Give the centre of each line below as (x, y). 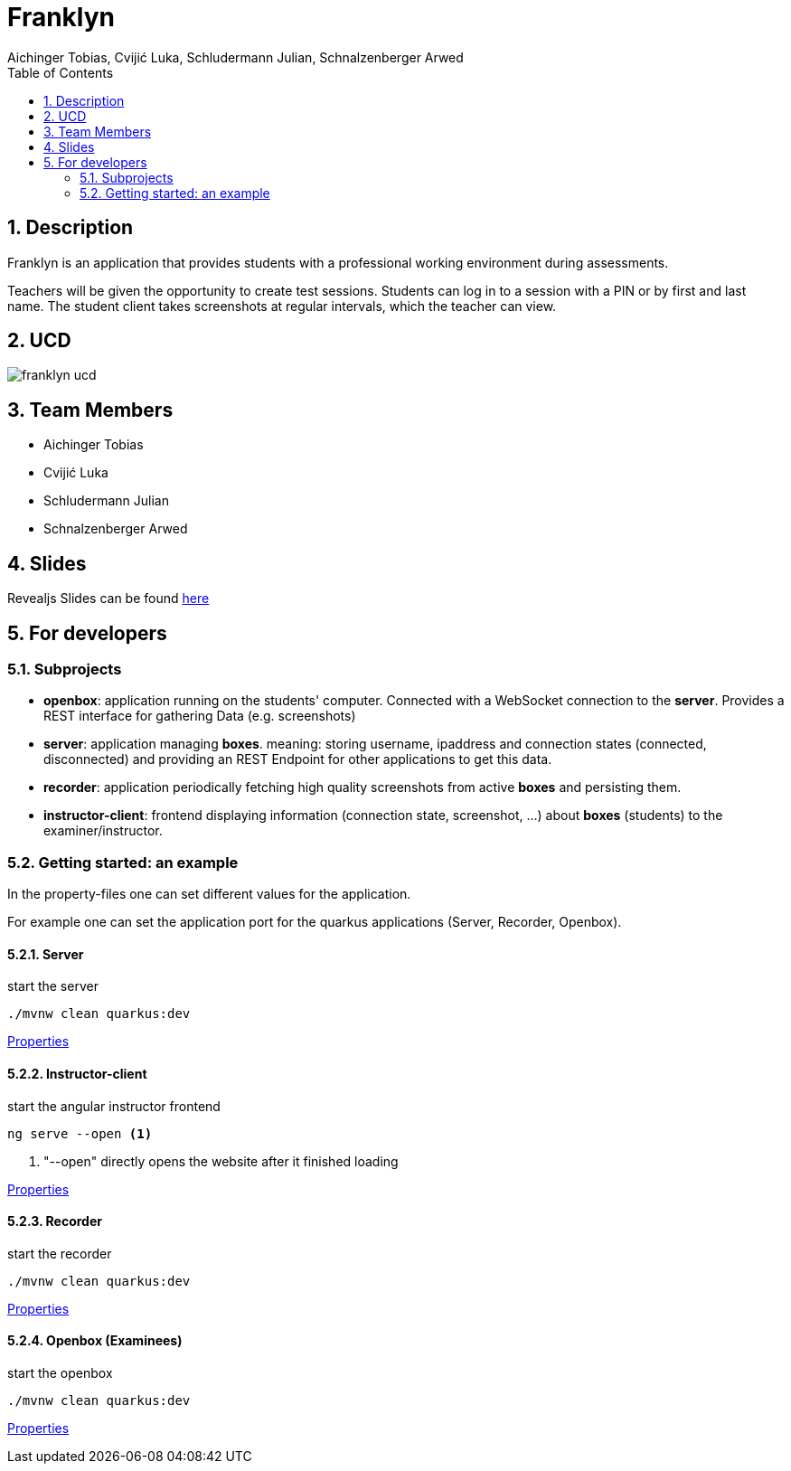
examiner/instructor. (103, 831)
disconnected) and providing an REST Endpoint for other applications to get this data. (298, 759)
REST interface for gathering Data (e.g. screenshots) (200, 716)
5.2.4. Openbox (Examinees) (95, 1341)
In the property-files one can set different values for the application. (209, 894)
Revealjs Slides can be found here (108, 599)
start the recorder (60, 1253)
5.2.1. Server (46, 954)
